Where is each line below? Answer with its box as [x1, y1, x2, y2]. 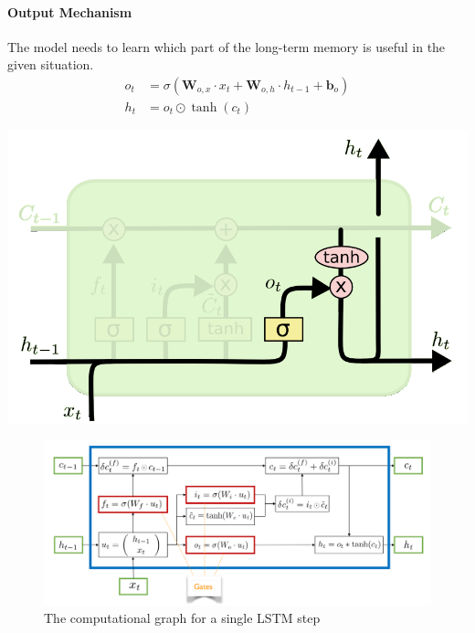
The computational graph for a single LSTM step [44, 608, 321, 628]
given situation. [7, 55, 94, 74]
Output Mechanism [7, 2, 132, 21]
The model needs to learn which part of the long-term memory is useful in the [7, 37, 446, 56]
